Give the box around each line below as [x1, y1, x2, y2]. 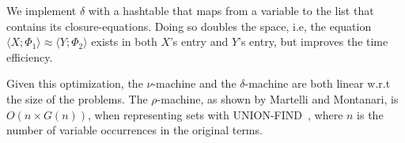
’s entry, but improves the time [238, 33, 388, 50]
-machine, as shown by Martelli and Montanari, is [157, 90, 399, 107]
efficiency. [6, 48, 53, 65]
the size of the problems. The [6, 90, 148, 107]
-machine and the [152, 75, 237, 92]
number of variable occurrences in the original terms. [6, 122, 263, 138]
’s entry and [169, 33, 229, 50]
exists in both [91, 33, 157, 50]
